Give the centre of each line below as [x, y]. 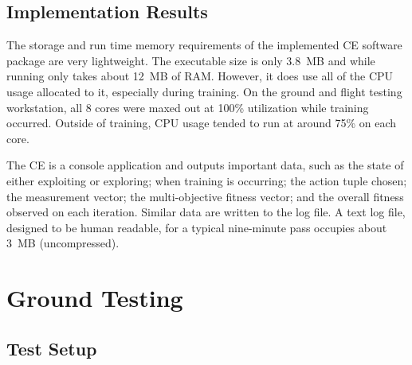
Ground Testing [95, 298]
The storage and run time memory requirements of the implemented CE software [204, 45]
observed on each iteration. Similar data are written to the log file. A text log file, [206, 212]
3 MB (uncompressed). [63, 243]
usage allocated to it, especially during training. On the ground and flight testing [204, 91]
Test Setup [52, 348]
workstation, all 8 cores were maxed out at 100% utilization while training [188, 107]
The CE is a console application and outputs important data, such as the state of [205, 165]
